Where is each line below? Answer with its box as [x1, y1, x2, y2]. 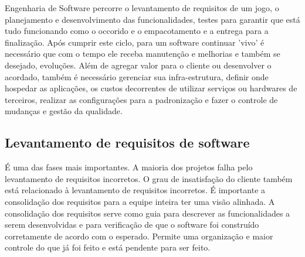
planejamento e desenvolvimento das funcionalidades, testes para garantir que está [5, 13, 300, 25]
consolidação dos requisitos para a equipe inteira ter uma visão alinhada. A [5, 195, 275, 207]
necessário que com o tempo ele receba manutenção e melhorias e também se [5, 47, 280, 60]
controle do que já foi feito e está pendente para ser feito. [5, 241, 211, 253]
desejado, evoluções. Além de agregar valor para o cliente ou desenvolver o [5, 59, 272, 71]
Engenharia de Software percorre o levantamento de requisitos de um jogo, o [5, 2, 279, 13]
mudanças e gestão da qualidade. [5, 105, 123, 117]
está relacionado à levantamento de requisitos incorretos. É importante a [5, 184, 266, 196]
